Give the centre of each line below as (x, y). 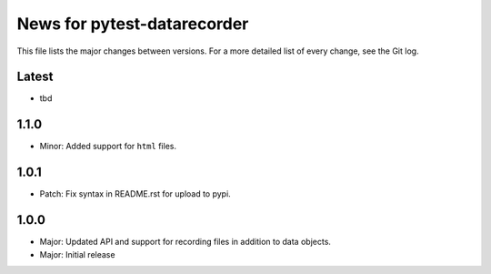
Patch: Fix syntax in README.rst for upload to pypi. (135, 194)
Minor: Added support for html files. (108, 147)
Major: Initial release (77, 254)
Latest (35, 77)
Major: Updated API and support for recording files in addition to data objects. (185, 242)
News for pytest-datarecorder (133, 24)
